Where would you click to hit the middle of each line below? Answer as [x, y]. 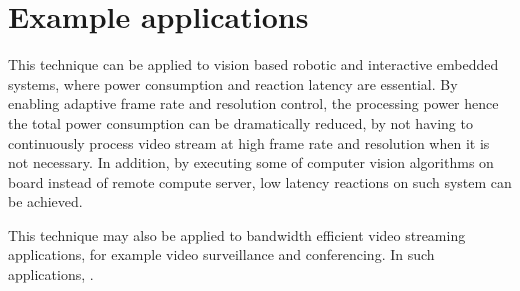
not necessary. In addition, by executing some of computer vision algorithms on [251, 162]
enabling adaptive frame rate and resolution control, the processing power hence [253, 103]
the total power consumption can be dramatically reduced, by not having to [240, 122]
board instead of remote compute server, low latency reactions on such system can [260, 181]
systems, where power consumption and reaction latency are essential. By [233, 83]
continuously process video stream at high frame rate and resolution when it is [249, 142]
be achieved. [45, 201]
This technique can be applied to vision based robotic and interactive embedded [253, 64]
